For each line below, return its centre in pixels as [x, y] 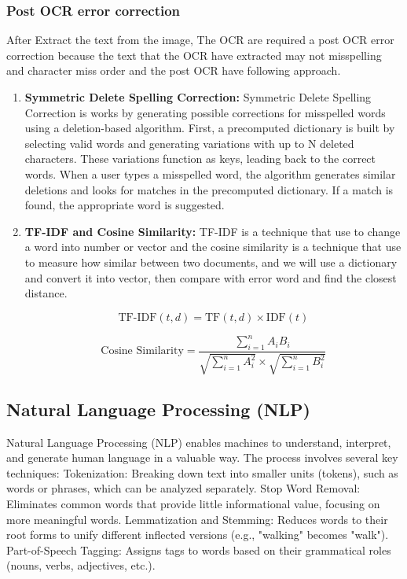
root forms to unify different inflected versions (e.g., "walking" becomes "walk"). [198, 535]
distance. [46, 293]
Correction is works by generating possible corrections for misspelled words [205, 112]
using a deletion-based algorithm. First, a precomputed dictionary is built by [210, 128]
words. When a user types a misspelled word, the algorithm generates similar [210, 173]
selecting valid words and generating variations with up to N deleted [189, 143]
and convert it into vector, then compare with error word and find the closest [211, 277]
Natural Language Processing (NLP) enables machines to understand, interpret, [199, 442]
